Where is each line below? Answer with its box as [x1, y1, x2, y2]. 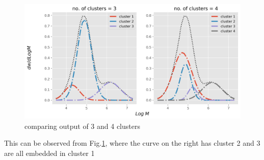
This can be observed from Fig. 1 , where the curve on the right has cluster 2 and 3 [4, 138, 260, 148]
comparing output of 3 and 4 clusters [24, 120, 140, 131]
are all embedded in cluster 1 [4, 148, 95, 158]
